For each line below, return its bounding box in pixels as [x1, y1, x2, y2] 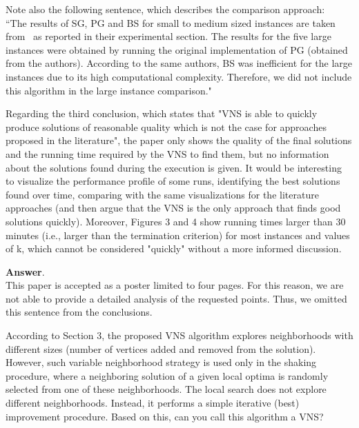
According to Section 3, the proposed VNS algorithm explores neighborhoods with [6, 328, 353, 343]
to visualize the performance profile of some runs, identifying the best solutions [6, 174, 340, 188]
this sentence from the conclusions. [6, 305, 153, 319]
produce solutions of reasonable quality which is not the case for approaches [6, 119, 327, 134]
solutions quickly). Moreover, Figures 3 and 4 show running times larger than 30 [6, 214, 346, 228]
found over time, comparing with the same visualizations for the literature [6, 187, 319, 201]
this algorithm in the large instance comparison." [6, 83, 212, 97]
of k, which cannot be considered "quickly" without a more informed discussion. [6, 241, 342, 256]
